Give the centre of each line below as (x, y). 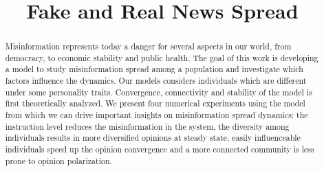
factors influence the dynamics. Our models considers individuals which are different (156, 81)
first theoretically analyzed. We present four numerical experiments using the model (155, 103)
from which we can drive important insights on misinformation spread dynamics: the (156, 115)
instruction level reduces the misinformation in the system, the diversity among (147, 126)
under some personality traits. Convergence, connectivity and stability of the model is (159, 92)
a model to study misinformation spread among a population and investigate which (154, 69)
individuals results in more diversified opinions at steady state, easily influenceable (153, 138)
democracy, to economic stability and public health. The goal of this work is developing (162, 57)
